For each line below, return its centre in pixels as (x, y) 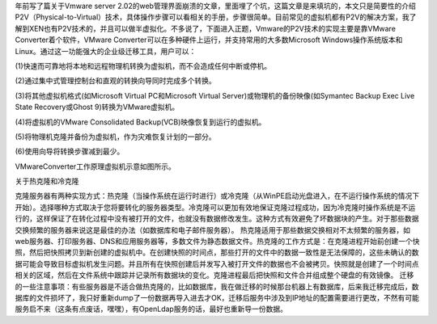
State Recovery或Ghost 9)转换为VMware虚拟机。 (97, 107)
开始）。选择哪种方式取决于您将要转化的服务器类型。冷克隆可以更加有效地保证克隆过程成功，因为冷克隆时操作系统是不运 (215, 207)
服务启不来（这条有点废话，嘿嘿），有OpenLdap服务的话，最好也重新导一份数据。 (151, 309)
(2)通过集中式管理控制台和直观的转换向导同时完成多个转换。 (115, 81)
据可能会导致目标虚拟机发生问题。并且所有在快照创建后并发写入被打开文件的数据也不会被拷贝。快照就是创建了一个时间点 (217, 263)
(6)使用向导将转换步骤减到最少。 (70, 151)
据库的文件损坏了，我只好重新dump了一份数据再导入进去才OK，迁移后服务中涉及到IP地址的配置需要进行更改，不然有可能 (217, 297)
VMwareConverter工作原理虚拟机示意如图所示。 (95, 166)
